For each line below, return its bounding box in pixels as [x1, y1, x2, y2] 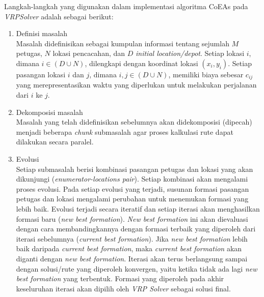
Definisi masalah [16, 28, 68, 39]
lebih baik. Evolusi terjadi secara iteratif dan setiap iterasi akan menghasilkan [16, 203, 260, 214]
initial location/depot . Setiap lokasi [136, 48, 245, 58]
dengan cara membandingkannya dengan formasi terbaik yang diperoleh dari [16, 223, 256, 234]
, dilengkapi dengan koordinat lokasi [85, 57, 198, 68]
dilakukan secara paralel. [16, 136, 94, 147]
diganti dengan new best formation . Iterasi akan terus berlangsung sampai [16, 253, 248, 263]
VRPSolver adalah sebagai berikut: [4, 11, 114, 21]
